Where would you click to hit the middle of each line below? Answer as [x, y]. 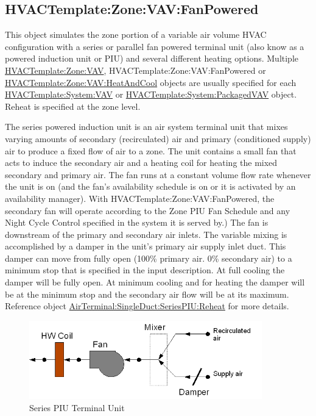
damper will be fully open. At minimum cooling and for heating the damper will [155, 282]
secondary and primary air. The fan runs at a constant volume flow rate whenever [158, 174]
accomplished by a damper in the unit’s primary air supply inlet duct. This [146, 246]
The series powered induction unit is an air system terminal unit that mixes [146, 127]
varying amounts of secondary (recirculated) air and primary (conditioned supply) [158, 138]
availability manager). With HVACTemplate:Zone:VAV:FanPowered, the [140, 198]
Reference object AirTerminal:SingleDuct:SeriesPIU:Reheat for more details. [147, 306]
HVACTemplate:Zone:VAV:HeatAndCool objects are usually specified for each [151, 82]
